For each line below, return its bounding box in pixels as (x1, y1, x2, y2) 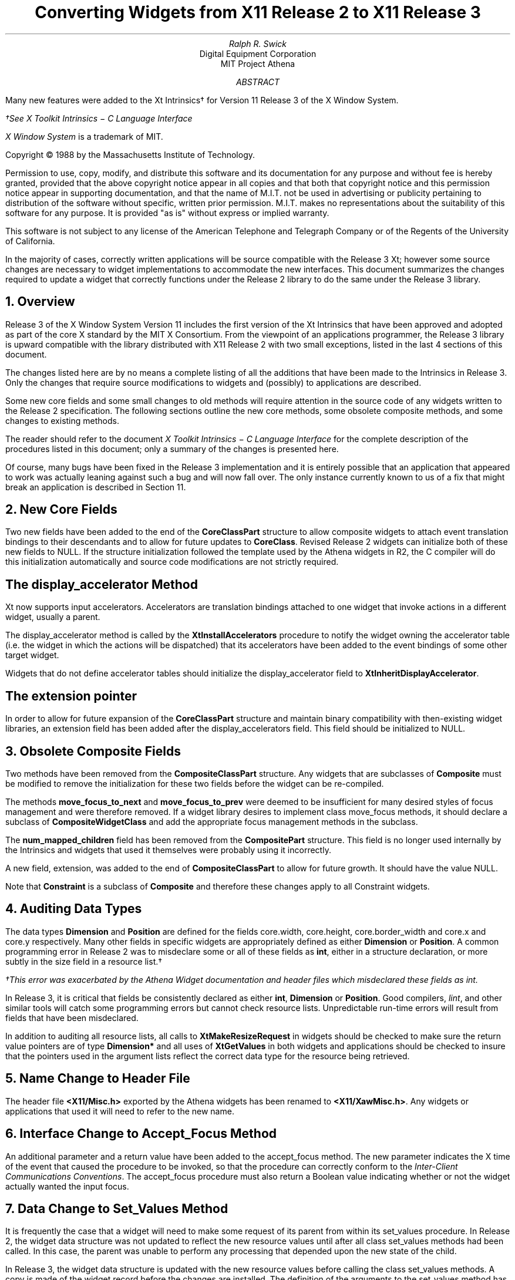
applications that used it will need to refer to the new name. (5, 1106, 234, 1116)
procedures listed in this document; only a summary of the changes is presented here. (5, 443, 339, 454)
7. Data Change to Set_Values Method (5, 1201, 228, 1216)
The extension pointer (5, 688, 137, 703)
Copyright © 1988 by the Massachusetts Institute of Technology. (5, 149, 255, 160)
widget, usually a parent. (5, 612, 100, 622)
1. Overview (5, 294, 75, 309)
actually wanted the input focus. (5, 1181, 129, 1191)
